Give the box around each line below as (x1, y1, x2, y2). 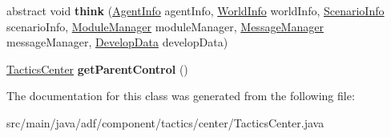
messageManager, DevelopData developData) (6, 34, 228, 50)
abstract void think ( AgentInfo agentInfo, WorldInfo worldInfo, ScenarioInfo (6, 2, 385, 18)
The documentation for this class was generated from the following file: (6, 87, 355, 104)
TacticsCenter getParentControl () (6, 60, 188, 77)
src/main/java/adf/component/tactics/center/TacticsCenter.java (6, 114, 324, 131)
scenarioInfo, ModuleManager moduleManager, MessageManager (6, 18, 324, 34)
